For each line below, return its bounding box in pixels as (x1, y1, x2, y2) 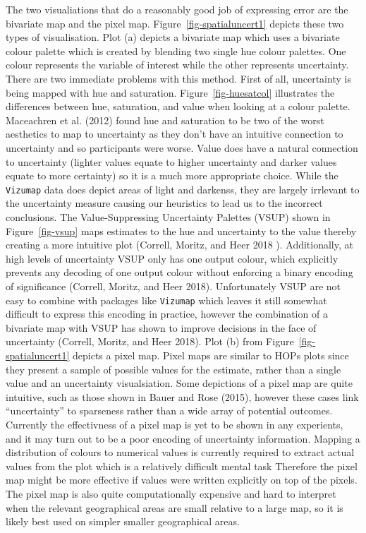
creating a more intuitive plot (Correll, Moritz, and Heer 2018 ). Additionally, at (6, 237, 353, 252)
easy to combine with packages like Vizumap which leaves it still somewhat (6, 292, 327, 307)
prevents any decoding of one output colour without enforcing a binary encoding (6, 265, 353, 280)
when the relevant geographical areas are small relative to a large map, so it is (6, 500, 343, 515)
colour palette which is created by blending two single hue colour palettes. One (6, 43, 346, 58)
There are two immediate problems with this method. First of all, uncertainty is (6, 71, 351, 85)
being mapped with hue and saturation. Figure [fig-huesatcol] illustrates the (6, 85, 335, 100)
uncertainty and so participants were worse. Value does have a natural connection (6, 140, 358, 155)
